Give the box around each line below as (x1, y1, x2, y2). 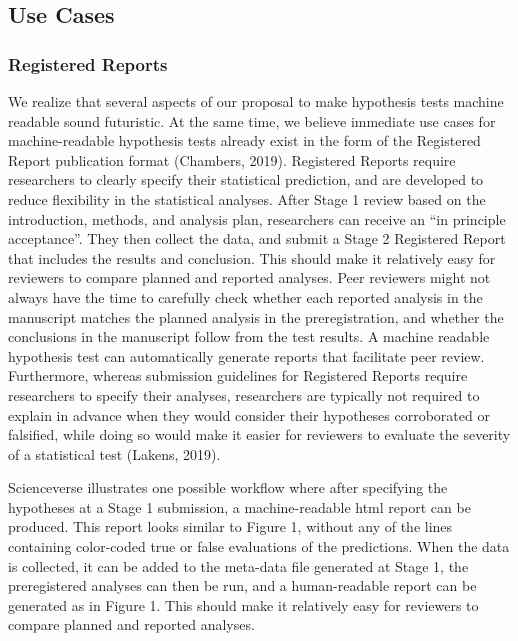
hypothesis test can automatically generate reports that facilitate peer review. (8, 345, 485, 366)
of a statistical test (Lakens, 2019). (8, 443, 221, 464)
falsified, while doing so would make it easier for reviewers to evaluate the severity (8, 424, 511, 445)
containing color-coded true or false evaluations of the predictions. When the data (8, 536, 510, 557)
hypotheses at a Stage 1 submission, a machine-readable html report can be (8, 496, 471, 517)
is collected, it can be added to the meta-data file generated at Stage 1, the (8, 555, 469, 576)
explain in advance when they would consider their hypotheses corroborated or (8, 404, 490, 425)
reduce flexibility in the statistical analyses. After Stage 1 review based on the (8, 188, 486, 209)
